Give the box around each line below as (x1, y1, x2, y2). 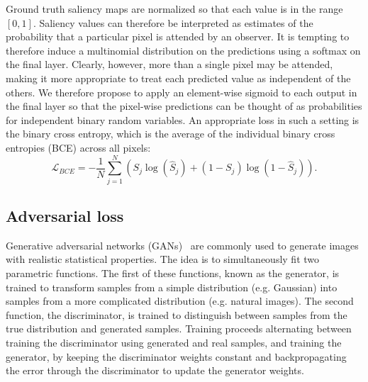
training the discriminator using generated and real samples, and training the (6, 335, 342, 350)
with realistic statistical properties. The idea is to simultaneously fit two (6, 252, 320, 266)
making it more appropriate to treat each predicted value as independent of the (6, 70, 351, 85)
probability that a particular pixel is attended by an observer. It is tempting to (6, 29, 350, 44)
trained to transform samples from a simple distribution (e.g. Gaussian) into (6, 279, 338, 294)
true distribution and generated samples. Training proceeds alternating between (6, 321, 352, 336)
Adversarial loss (6, 205, 124, 227)
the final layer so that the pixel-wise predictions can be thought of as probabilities (6, 99, 362, 113)
